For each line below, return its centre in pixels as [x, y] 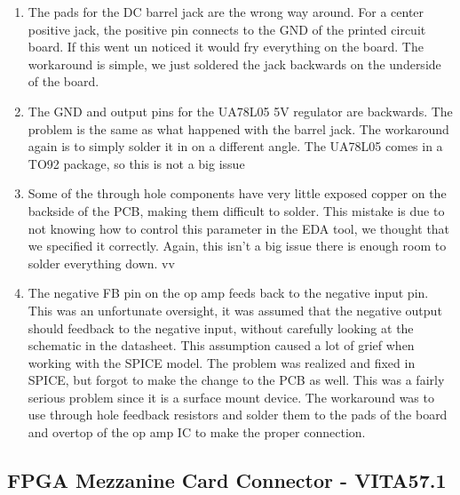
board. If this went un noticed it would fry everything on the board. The [226, 47]
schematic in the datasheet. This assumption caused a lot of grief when [221, 345]
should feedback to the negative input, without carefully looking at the [221, 327]
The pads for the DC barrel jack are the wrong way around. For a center [226, 12]
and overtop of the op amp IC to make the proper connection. [197, 432]
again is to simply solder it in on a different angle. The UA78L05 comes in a [235, 146]
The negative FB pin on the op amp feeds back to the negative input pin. [228, 293]
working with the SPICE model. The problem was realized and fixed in [222, 362]
